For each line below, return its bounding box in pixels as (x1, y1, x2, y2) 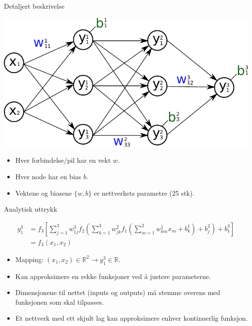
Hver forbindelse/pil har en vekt (15, 155, 111, 165)
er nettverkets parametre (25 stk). (94, 187, 195, 198)
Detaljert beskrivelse (4, 1, 64, 11)
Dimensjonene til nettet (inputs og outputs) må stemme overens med (15, 287, 220, 297)
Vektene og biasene (15, 187, 72, 198)
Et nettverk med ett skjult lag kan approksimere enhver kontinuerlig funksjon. (15, 313, 248, 323)
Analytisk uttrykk (4, 204, 57, 214)
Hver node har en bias (15, 171, 81, 182)
